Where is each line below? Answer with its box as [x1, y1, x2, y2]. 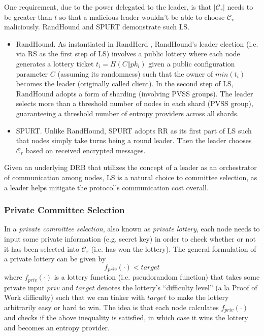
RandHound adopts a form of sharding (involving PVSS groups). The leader [16, 88, 253, 98]
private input [4, 282, 45, 292]
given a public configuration [148, 58, 235, 69]
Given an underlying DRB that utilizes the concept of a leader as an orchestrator [4, 162, 257, 173]
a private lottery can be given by [4, 253, 106, 264]
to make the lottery [168, 292, 229, 303]
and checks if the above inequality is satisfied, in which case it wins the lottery [4, 312, 248, 323]
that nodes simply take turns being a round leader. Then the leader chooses [16, 135, 252, 146]
